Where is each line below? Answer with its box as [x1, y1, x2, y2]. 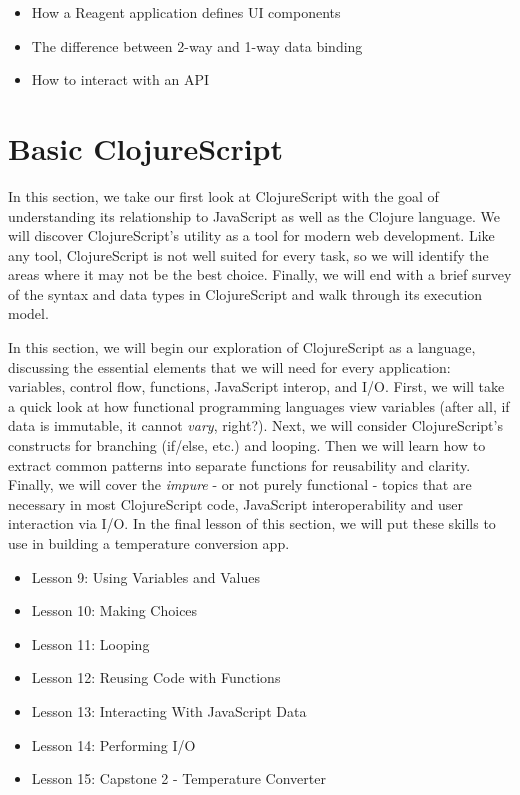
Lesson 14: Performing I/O [31, 734, 196, 755]
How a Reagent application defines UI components [31, 2, 341, 22]
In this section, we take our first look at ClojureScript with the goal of [8, 185, 439, 206]
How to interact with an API [31, 69, 209, 90]
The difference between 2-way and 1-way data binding [31, 35, 363, 56]
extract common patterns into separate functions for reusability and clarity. [8, 454, 471, 475]
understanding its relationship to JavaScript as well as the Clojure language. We [8, 205, 500, 226]
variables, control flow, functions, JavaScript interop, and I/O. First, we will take [8, 376, 505, 397]
